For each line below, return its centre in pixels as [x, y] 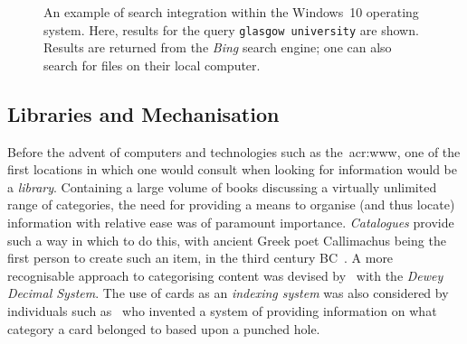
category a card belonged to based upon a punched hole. [164, 328]
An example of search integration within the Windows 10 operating [231, 12]
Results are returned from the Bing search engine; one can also [218, 47]
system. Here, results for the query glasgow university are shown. [231, 29]
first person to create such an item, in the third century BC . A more [200, 258]
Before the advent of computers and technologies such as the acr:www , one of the [234, 151]
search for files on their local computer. [152, 65]
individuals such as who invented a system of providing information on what [222, 310]
